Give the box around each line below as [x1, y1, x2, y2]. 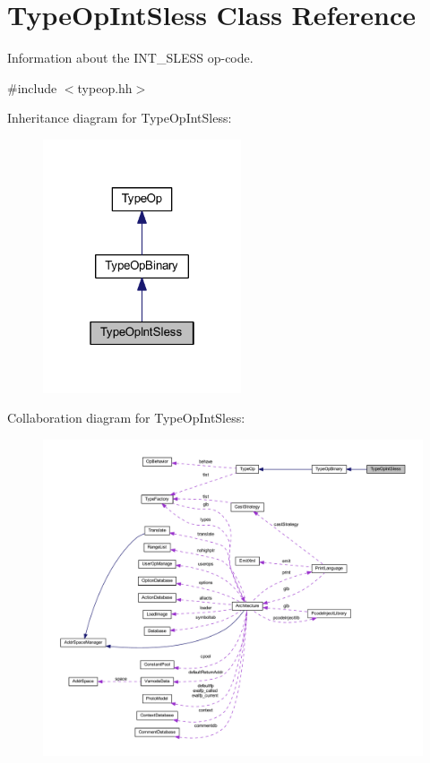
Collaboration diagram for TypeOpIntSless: [7, 408, 245, 427]
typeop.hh [77, 78, 133, 97]
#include [7, 78, 57, 97]
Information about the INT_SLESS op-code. [7, 48, 254, 67]
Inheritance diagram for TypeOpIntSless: [7, 108, 232, 127]
